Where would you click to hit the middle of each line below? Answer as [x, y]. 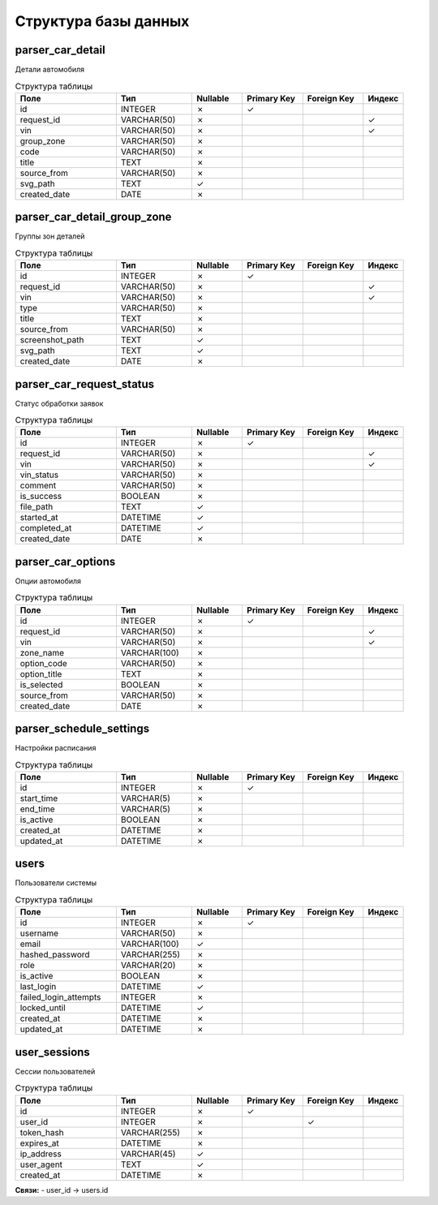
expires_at [40, 1143]
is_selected [41, 684]
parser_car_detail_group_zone [93, 217]
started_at [39, 518]
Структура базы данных [102, 21]
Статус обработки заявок [59, 403]
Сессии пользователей [55, 1071]
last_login [38, 987]
